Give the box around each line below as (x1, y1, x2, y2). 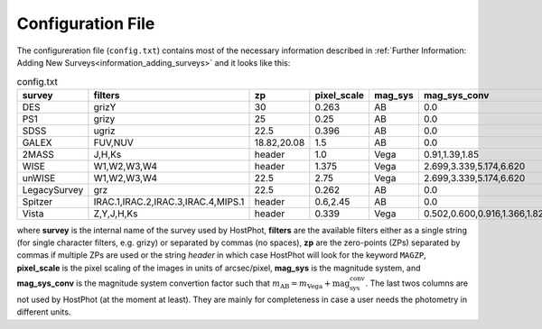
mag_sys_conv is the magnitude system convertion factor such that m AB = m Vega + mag (16, 278, 350, 290)
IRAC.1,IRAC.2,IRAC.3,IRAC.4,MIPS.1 (93, 195, 245, 207)
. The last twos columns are (365, 278, 469, 288)
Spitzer (22, 195, 53, 207)
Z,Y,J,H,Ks (93, 207, 138, 220)
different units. (16, 306, 71, 317)
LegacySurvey (22, 183, 84, 196)
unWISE (22, 171, 56, 184)
